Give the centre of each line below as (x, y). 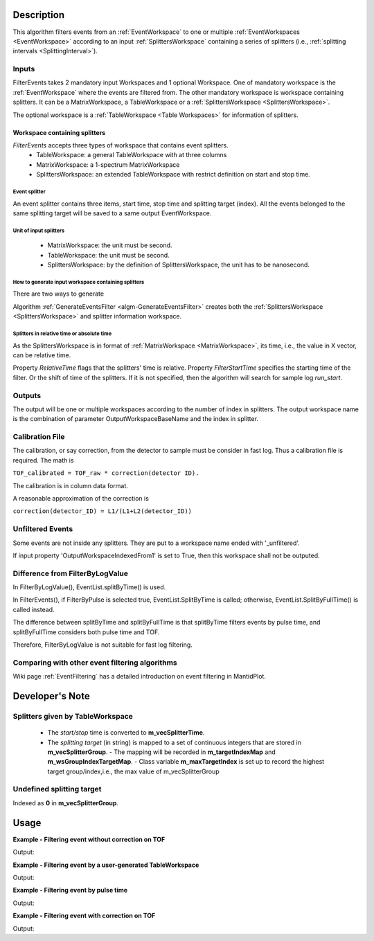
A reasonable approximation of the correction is (81, 499)
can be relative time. (42, 355)
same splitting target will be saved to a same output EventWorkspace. (112, 213)
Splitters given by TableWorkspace (73, 716)
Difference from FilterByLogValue (70, 573)
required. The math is (43, 460)
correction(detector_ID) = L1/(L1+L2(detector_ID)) (103, 511)
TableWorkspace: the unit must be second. (108, 255)
